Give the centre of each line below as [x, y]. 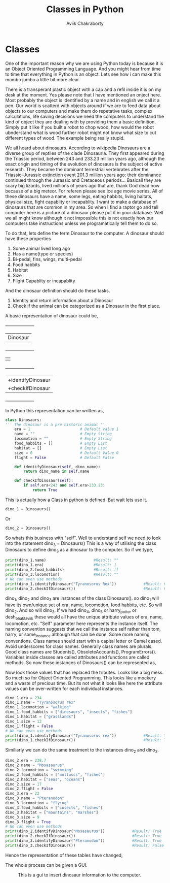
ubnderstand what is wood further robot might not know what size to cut [81, 133]
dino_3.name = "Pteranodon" [35, 798]
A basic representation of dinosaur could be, [52, 315]
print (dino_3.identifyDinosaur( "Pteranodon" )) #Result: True [83, 841]
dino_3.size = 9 [22, 817]
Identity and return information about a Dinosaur [63, 300]
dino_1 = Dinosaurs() [28, 509]
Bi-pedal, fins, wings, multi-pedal [47, 259]
